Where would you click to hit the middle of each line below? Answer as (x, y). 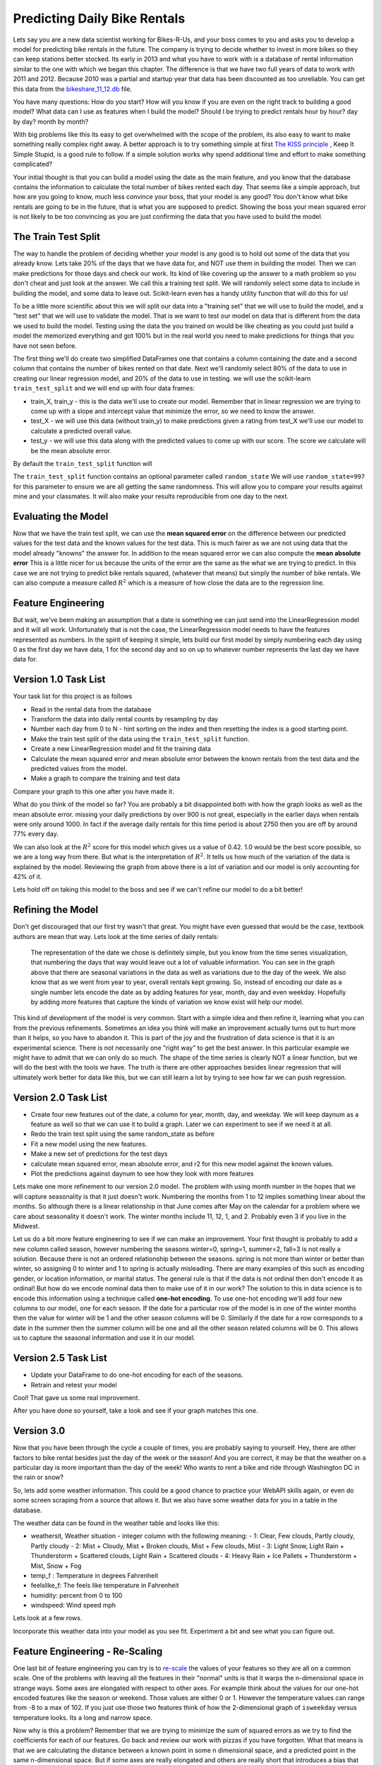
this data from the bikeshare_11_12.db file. (73, 89)
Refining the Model (56, 910)
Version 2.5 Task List (60, 1358)
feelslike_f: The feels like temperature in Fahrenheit (105, 1586)
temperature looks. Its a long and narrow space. (83, 1717)
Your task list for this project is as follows (73, 696)
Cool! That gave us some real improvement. (77, 1397)
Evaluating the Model (61, 516)
